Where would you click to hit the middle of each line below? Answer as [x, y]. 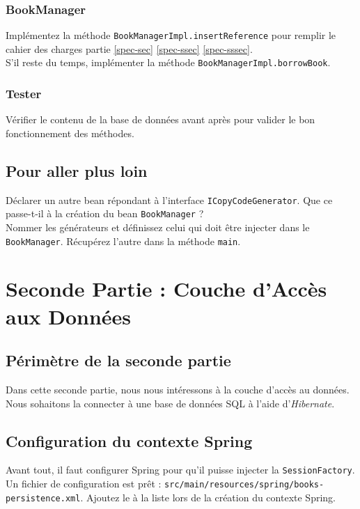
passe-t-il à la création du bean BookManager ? [105, 213]
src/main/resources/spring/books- [244, 485]
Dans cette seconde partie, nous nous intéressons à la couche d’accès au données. [178, 390]
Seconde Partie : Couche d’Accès [166, 289]
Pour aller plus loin [77, 170]
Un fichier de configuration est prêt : [84, 484]
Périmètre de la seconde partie [118, 360]
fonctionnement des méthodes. [70, 133]
